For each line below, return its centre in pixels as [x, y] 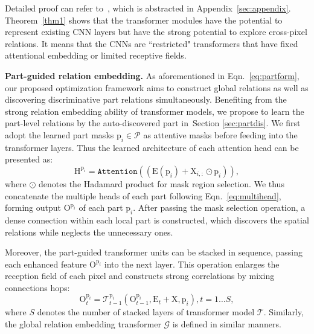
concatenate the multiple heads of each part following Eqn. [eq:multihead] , [143, 195]
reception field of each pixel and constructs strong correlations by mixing [140, 276]
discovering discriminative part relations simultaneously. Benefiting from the [146, 99]
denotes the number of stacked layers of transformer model [146, 312]
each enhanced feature [46, 264]
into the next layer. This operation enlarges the [192, 264]
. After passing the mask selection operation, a [219, 207]
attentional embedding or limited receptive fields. [96, 55]
